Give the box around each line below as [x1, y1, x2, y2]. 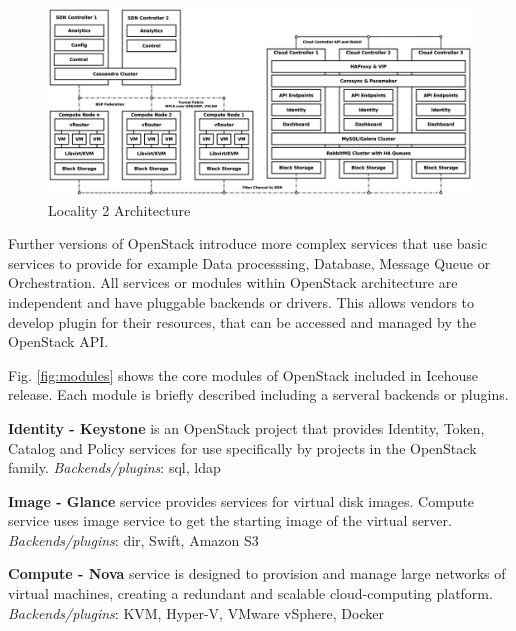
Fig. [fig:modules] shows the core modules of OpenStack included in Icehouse [8, 364, 479, 385]
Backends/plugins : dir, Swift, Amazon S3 [8, 529, 259, 550]
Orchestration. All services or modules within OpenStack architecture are [8, 272, 458, 293]
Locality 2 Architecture [48, 199, 191, 220]
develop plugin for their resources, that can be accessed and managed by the [8, 311, 476, 332]
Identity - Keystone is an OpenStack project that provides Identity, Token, [8, 417, 485, 438]
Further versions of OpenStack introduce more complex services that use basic [8, 233, 488, 254]
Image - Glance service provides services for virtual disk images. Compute [8, 490, 475, 511]
